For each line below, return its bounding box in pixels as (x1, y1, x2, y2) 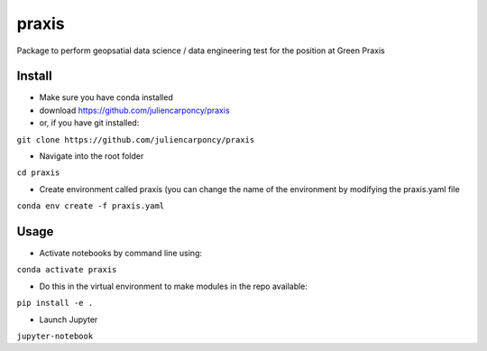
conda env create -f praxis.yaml (16, 201, 165, 211)
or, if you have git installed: (39, 117, 140, 128)
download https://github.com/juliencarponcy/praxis (39, 105, 230, 115)
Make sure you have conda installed (39, 92, 173, 103)
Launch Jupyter (39, 314, 98, 325)
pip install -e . (16, 298, 94, 309)
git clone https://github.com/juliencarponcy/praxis (16, 134, 255, 144)
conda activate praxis (16, 264, 117, 275)
